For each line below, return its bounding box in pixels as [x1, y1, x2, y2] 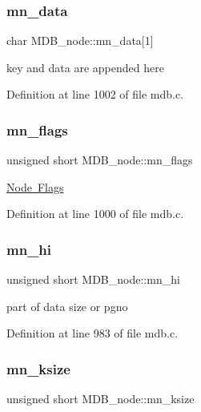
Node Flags [6, 178, 64, 195]
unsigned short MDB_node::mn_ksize [6, 390, 195, 407]
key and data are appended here [6, 59, 164, 75]
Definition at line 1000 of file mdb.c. [6, 205, 184, 222]
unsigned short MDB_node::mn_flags [6, 151, 193, 168]
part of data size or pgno [6, 297, 128, 314]
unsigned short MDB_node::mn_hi [6, 271, 180, 288]
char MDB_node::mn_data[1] [6, 32, 154, 49]
